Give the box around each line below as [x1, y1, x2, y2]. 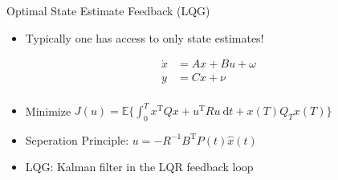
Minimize [25, 102, 71, 118]
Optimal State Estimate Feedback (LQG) [6, 2, 210, 18]
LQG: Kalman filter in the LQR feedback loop [25, 158, 254, 175]
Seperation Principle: [25, 131, 129, 148]
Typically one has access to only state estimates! [25, 29, 264, 46]
